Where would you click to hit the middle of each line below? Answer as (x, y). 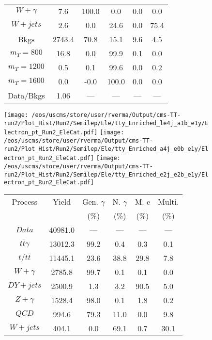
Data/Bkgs (26, 95)
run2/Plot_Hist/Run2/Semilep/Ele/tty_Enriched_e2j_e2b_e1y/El (106, 174)
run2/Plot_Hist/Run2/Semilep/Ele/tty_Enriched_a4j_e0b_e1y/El (106, 149)
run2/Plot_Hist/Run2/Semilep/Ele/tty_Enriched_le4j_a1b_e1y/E (106, 123)
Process (24, 201)
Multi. (168, 201)
